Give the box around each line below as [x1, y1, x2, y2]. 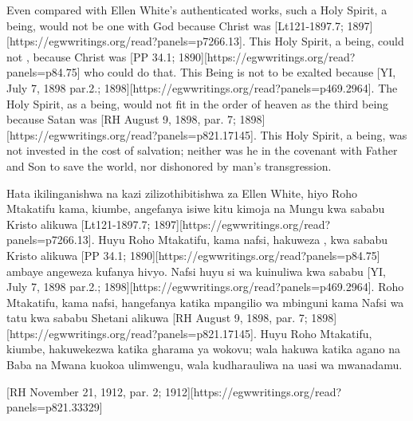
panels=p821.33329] [6, 399, 103, 415]
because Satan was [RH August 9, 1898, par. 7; [6, 111, 236, 128]
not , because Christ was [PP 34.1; [6, 48, 175, 65]
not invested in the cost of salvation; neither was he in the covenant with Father [6, 142, 398, 159]
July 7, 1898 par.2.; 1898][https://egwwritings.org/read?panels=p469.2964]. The [6, 79, 398, 96]
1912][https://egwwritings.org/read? [164, 383, 342, 399]
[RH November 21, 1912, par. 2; [6, 383, 162, 399]
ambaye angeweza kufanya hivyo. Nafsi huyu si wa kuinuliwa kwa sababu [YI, [6, 262, 386, 279]
